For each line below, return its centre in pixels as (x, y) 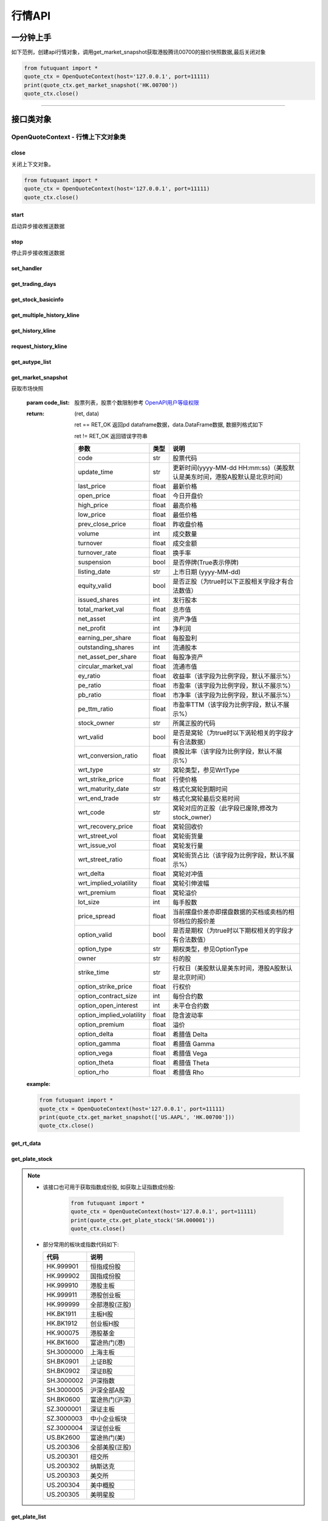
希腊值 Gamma (193, 1044)
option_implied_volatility (112, 1015)
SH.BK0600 (63, 1399)
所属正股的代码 (194, 723)
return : (36, 414)
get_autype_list (31, 361)
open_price (94, 496)
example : (39, 1084)
